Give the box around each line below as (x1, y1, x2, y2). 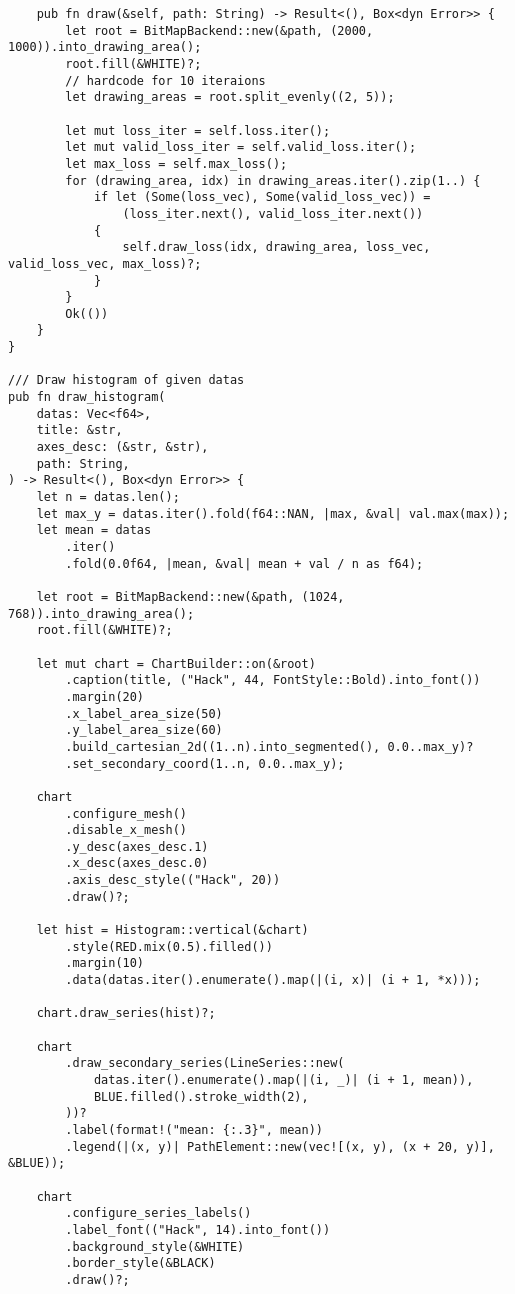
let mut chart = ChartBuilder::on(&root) (36, 656, 316, 671)
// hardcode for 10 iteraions (65, 73, 266, 88)
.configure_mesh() (65, 806, 187, 821)
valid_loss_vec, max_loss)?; (8, 256, 202, 271)
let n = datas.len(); (36, 490, 180, 505)
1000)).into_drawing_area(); (8, 40, 202, 55)
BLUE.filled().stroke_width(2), (93, 1089, 309, 1104)
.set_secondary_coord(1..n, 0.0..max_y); (65, 756, 345, 771)
